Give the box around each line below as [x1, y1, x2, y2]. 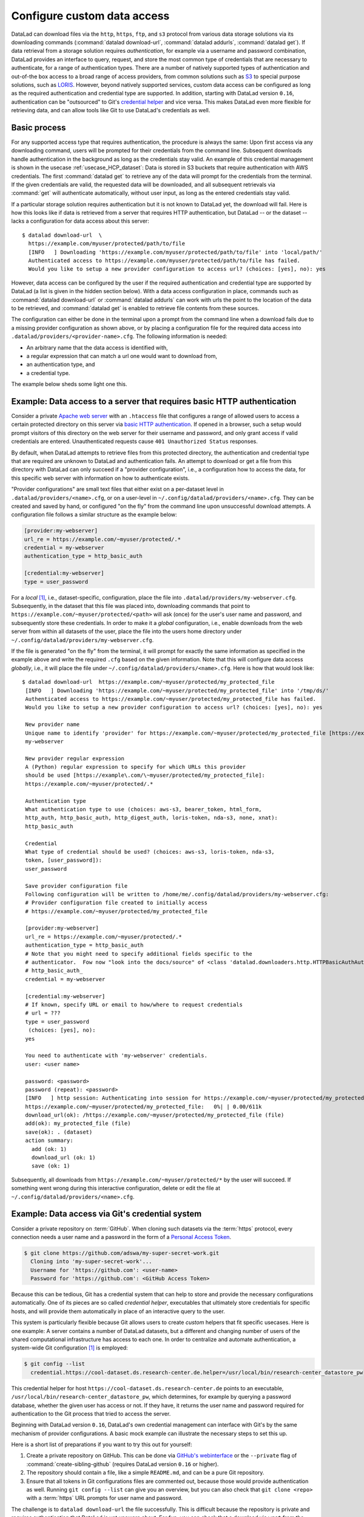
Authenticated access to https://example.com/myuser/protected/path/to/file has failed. [28, 257, 300, 264]
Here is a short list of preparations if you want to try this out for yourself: [11, 1441, 192, 1448]
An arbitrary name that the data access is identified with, [26, 343, 168, 351]
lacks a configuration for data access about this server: [11, 217, 150, 225]
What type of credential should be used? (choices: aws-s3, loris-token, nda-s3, [25, 848, 275, 855]
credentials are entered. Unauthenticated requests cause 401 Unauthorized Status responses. [11, 438, 258, 445]
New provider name [25, 721, 80, 728]
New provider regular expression [25, 755, 124, 762]
